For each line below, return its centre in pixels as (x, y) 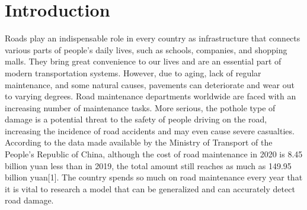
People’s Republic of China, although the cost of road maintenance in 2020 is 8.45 (154, 154)
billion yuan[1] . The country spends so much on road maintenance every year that (154, 177)
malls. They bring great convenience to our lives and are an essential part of (143, 61)
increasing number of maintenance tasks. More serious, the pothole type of (140, 107)
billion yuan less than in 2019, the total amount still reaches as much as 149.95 (148, 165)
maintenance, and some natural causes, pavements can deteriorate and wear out (150, 84)
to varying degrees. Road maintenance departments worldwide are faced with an (151, 96)
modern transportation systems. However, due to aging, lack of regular (133, 72)
